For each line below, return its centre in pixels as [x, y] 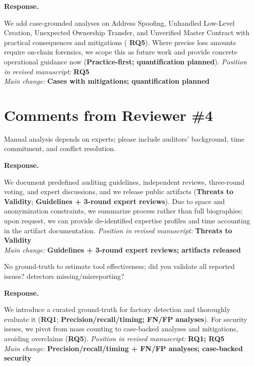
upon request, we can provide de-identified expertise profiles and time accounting [127, 221]
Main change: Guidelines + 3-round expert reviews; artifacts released [123, 249]
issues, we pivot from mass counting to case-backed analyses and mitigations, [121, 329]
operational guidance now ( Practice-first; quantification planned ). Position [126, 61]
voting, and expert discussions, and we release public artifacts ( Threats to [119, 191]
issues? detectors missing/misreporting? [64, 276]
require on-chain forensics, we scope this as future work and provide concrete [121, 52]
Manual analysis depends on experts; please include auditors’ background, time [124, 138]
